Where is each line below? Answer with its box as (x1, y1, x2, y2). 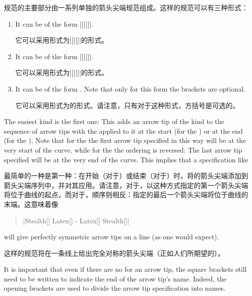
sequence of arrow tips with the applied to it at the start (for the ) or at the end (4, 125, 243, 136)
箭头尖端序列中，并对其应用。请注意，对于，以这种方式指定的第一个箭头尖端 (4, 180, 248, 190)
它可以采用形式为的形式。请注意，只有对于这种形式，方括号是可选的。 (15, 100, 239, 110)
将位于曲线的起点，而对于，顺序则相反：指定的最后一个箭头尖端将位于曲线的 (4, 189, 248, 200)
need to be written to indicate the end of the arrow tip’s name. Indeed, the (4, 273, 227, 283)
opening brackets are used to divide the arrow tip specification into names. (4, 283, 226, 293)
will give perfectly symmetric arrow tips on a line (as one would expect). (4, 232, 219, 242)
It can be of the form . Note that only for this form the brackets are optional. (15, 83, 246, 93)
